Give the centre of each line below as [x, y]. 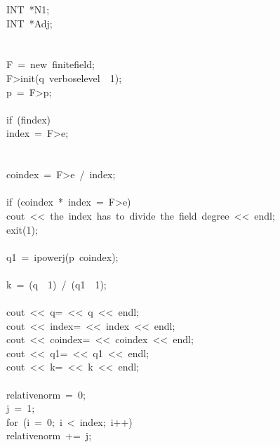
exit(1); [22, 229]
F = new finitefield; [51, 64]
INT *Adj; [29, 23]
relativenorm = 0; [46, 394]
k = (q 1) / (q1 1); [56, 284]
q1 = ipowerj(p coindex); [62, 256]
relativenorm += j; [49, 435]
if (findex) [29, 119]
